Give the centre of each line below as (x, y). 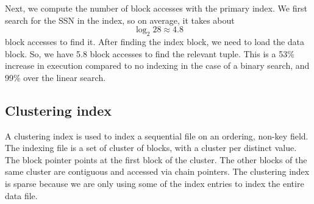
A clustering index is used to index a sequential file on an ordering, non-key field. (157, 135)
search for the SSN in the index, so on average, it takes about (120, 20)
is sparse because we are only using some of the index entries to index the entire (155, 183)
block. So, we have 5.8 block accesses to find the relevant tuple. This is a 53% (150, 53)
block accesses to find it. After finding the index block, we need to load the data (155, 41)
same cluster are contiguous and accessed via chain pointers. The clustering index (157, 171)
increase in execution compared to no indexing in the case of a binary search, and (157, 65)
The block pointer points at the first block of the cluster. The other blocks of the (156, 159)
